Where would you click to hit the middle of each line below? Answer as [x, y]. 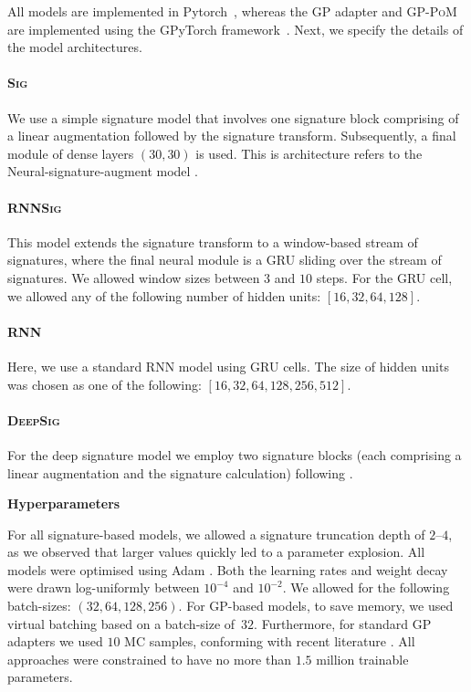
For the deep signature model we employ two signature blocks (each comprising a [235, 454]
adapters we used [55, 641]
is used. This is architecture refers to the [309, 153]
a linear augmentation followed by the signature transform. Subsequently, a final [232, 136]
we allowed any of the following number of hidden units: [164, 295]
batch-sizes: [39, 606]
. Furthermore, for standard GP [343, 623]
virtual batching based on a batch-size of [121, 623]
